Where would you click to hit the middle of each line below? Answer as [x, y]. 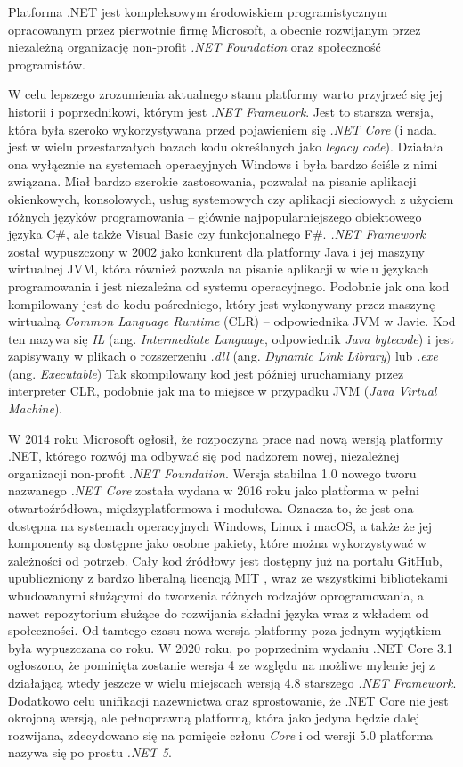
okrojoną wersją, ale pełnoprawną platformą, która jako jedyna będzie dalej [214, 718]
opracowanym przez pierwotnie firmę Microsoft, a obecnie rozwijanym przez [215, 29]
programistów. [47, 64]
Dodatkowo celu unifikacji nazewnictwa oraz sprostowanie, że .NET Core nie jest [228, 700]
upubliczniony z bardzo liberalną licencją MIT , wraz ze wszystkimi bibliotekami [228, 578]
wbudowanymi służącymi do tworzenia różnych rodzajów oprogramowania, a [216, 595]
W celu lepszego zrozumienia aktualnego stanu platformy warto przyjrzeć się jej [225, 94]
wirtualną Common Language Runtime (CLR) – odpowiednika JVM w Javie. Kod [232, 321]
